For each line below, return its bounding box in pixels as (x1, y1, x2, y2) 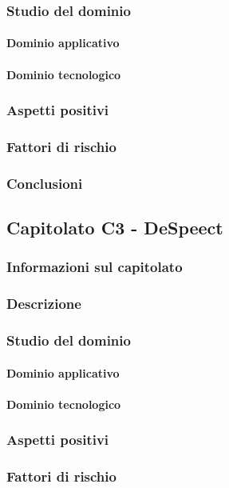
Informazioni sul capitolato (6, 257, 183, 277)
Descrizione (6, 294, 81, 314)
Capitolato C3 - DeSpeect (6, 215, 223, 240)
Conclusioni (6, 173, 83, 193)
